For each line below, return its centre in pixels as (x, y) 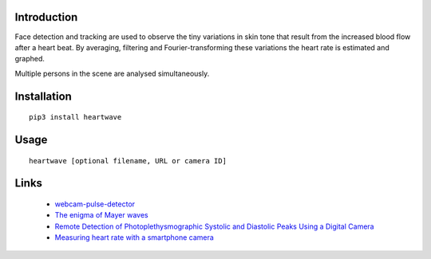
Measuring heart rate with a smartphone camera (134, 237)
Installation (43, 96)
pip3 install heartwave (75, 117)
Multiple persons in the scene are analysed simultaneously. (112, 73)
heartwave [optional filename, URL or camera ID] (128, 161)
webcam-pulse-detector (95, 204)
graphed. (30, 59)
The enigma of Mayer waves (101, 215)
